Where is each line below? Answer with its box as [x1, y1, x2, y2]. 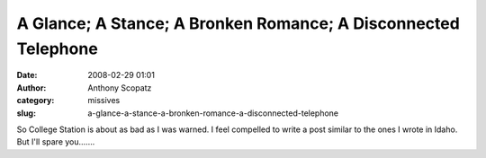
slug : [16, 108, 36, 118]
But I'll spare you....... [16, 136, 95, 147]
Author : [16, 82, 47, 93]
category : [16, 95, 55, 106]
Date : [16, 70, 38, 81]
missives [87, 95, 121, 106]
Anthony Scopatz [87, 82, 152, 93]
